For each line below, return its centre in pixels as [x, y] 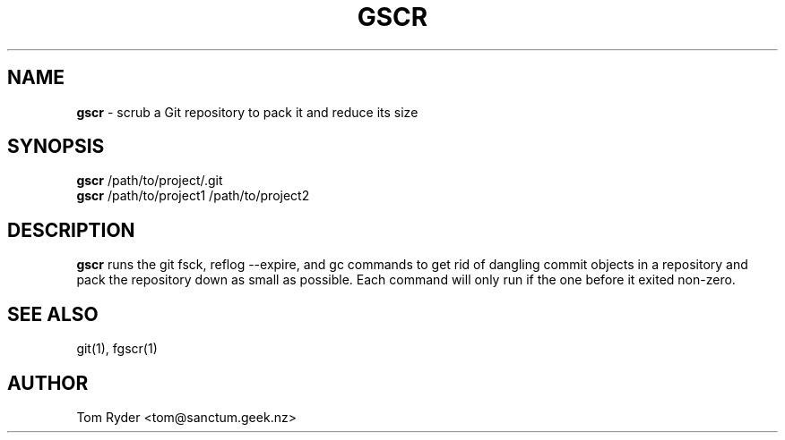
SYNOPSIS [56, 147]
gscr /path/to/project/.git [150, 181]
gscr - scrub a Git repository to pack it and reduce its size [247, 112]
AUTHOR [48, 383]
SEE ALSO [53, 314]
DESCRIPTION [71, 230]
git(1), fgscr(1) [117, 349]
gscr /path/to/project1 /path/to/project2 [193, 196]
